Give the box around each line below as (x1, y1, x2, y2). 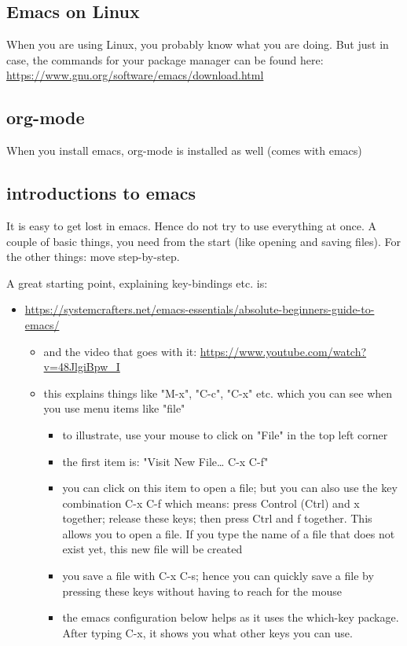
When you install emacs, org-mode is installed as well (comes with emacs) (6, 142, 362, 159)
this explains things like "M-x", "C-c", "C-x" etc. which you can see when (43, 384, 393, 401)
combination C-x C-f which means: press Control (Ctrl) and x (62, 494, 360, 511)
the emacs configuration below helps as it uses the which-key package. (62, 609, 399, 626)
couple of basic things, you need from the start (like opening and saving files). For (6, 233, 401, 249)
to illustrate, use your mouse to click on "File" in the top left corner (62, 426, 388, 442)
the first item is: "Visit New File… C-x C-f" (62, 453, 269, 469)
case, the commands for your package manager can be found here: (6, 51, 324, 68)
